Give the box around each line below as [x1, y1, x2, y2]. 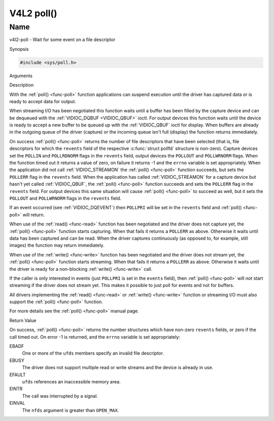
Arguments [9, 73, 33, 79]
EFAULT [9, 371, 26, 378]
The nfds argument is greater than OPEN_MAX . [22, 407, 119, 413]
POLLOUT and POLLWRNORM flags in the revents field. [9, 196, 122, 201]
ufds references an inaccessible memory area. [22, 378, 121, 384]
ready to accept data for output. [9, 98, 76, 104]
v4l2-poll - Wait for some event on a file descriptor [9, 37, 116, 43]
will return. [22, 211, 45, 218]
